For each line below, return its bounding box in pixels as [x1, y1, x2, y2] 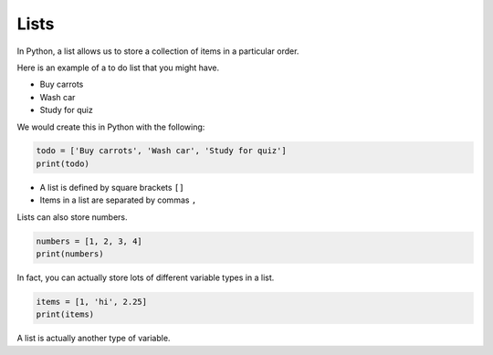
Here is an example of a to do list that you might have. [16, 62, 220, 73]
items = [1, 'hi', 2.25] [36, 297, 148, 307]
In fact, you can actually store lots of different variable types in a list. [16, 272, 275, 283]
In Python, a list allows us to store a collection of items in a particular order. [16, 46, 299, 57]
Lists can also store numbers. [16, 211, 128, 223]
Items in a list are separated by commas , [39, 194, 197, 205]
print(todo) [36, 158, 90, 169]
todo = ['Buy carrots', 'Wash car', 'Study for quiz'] [36, 146, 287, 156]
